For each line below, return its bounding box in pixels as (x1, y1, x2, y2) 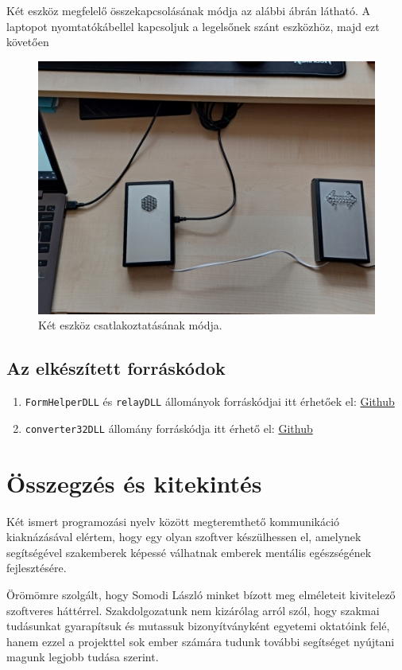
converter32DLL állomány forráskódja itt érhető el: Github (25, 419, 313, 436)
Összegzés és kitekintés (6, 466, 262, 499)
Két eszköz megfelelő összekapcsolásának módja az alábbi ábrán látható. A (6, 2, 371, 18)
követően (6, 33, 49, 50)
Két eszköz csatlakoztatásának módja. (38, 317, 222, 333)
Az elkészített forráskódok (6, 356, 226, 380)
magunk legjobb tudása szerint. (6, 649, 159, 665)
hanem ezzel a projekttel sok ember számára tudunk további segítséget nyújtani (6, 633, 395, 649)
